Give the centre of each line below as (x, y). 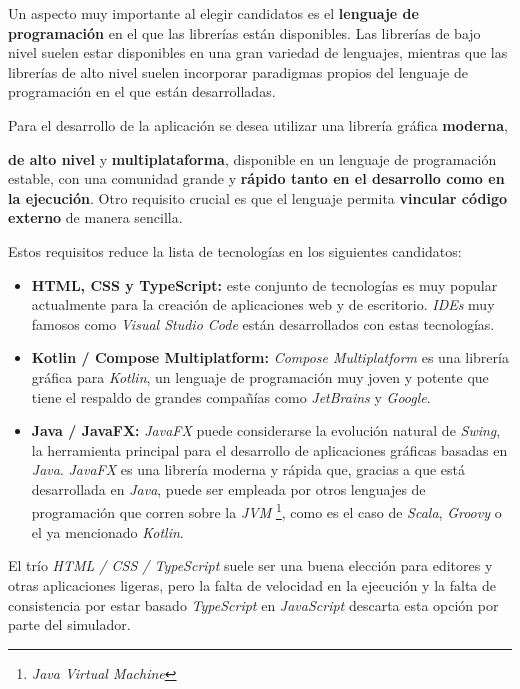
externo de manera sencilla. (95, 217)
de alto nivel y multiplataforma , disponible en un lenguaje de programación (252, 158)
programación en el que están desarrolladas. (142, 91)
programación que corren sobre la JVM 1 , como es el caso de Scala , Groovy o (266, 511)
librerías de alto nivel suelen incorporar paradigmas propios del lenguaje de (238, 71)
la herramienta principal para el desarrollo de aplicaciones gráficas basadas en (269, 449)
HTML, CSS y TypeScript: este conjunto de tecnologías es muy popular (264, 284)
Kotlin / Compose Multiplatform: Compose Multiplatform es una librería (270, 357)
